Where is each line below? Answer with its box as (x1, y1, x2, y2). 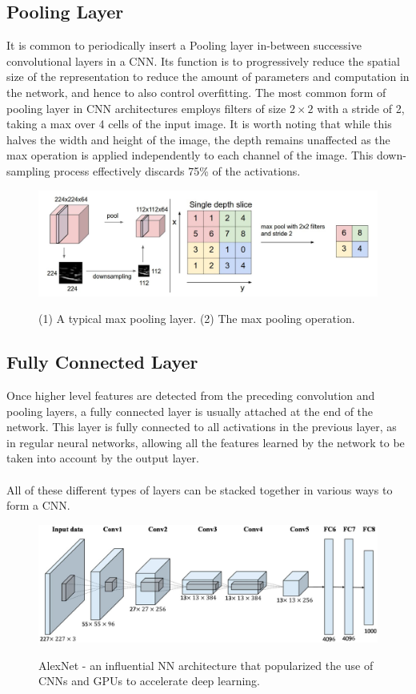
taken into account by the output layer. (6, 450, 199, 466)
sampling (6, 162, 50, 179)
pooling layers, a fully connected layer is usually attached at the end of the (6, 402, 374, 419)
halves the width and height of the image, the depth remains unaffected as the (6, 131, 390, 147)
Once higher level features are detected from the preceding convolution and (6, 387, 375, 404)
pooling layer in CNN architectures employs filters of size (6, 99, 286, 116)
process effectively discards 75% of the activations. (54, 162, 301, 179)
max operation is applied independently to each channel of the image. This (6, 147, 374, 163)
